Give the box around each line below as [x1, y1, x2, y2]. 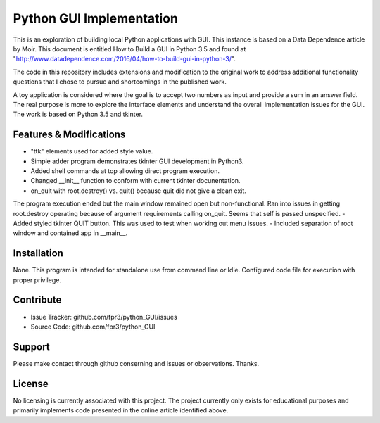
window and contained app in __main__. [13, 229, 128, 237]
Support [13, 341, 50, 353]
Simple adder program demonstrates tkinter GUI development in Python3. [30, 157, 244, 165]
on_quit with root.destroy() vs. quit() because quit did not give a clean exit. [30, 187, 246, 195]
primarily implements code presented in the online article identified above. [13, 406, 229, 415]
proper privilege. [13, 275, 61, 284]
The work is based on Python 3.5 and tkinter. [13, 110, 144, 119]
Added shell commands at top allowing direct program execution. [30, 166, 220, 175]
